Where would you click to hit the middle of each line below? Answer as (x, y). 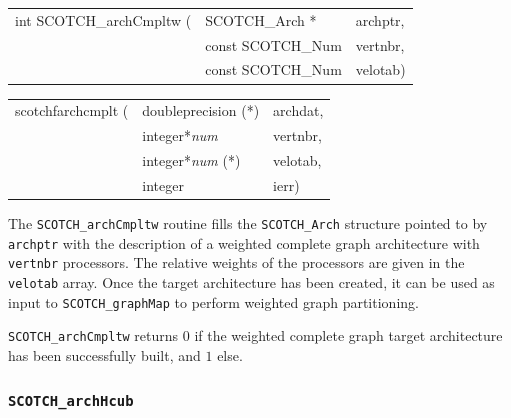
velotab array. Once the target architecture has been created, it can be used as (251, 281)
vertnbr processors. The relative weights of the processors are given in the (236, 262)
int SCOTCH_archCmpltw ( (103, 19)
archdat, (298, 110)
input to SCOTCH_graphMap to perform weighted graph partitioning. (213, 301)
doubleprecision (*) (201, 110)
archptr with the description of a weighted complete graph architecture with (244, 242)
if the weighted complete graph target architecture (348, 335)
